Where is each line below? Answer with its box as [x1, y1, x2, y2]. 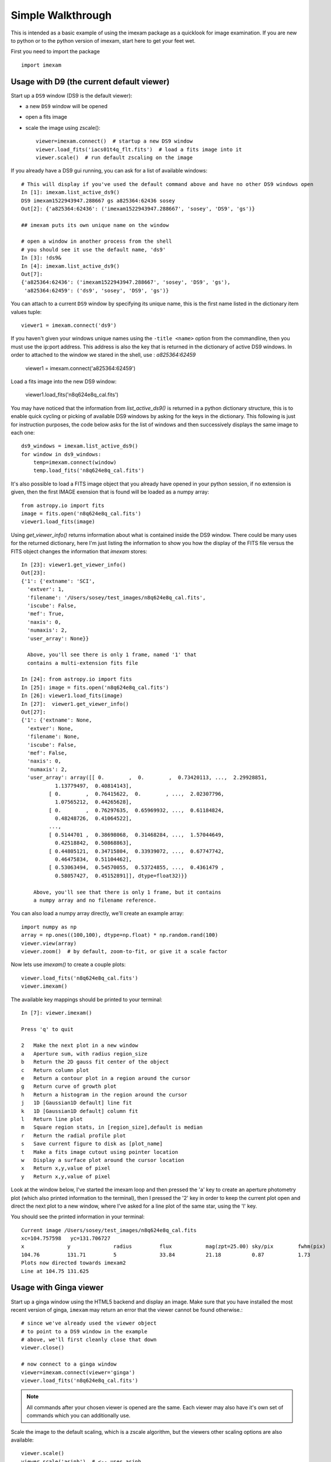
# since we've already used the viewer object [21, 1320, 157, 1327]
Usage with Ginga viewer [11, 1282, 104, 1292]
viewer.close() [21, 1344, 65, 1351]
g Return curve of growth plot [21, 1083, 117, 1090]
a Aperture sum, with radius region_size [21, 1050, 148, 1057]
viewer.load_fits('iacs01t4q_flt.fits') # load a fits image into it [36, 146, 242, 153]
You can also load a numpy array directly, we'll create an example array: [11, 910, 184, 917]
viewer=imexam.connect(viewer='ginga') [21, 1369, 135, 1375]
